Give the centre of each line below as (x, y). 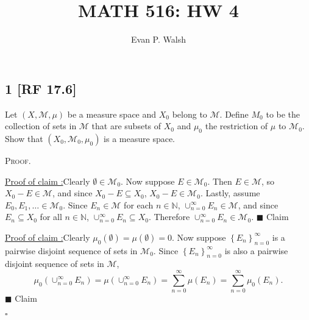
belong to (190, 114)
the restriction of (236, 126)
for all (51, 217)
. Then (220, 181)
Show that (24, 138)
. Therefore (169, 217)
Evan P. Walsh (158, 39)
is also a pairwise (256, 250)
